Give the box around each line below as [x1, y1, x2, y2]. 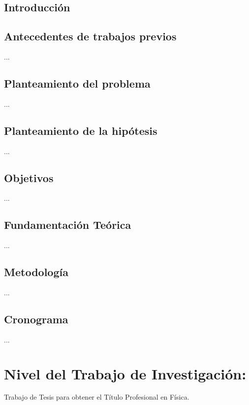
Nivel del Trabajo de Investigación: [4, 363, 247, 383]
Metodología [4, 264, 68, 280]
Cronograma [4, 311, 68, 326]
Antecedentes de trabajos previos [4, 29, 177, 44]
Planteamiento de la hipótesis [4, 123, 157, 138]
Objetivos [4, 170, 54, 185]
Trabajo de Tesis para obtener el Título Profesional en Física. [4, 392, 189, 402]
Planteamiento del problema [4, 75, 151, 91]
